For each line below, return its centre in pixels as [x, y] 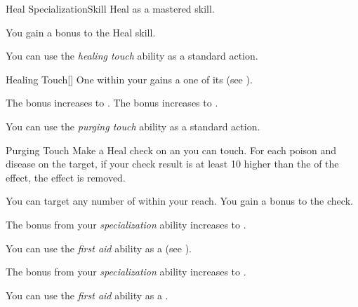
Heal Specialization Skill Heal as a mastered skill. [110, 8]
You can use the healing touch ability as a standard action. [132, 56]
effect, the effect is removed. [66, 177]
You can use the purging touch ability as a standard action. [133, 126]
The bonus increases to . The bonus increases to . [112, 103]
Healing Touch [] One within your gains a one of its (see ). [129, 79]
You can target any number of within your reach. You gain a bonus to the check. [179, 201]
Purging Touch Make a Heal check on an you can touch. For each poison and [171, 150]
